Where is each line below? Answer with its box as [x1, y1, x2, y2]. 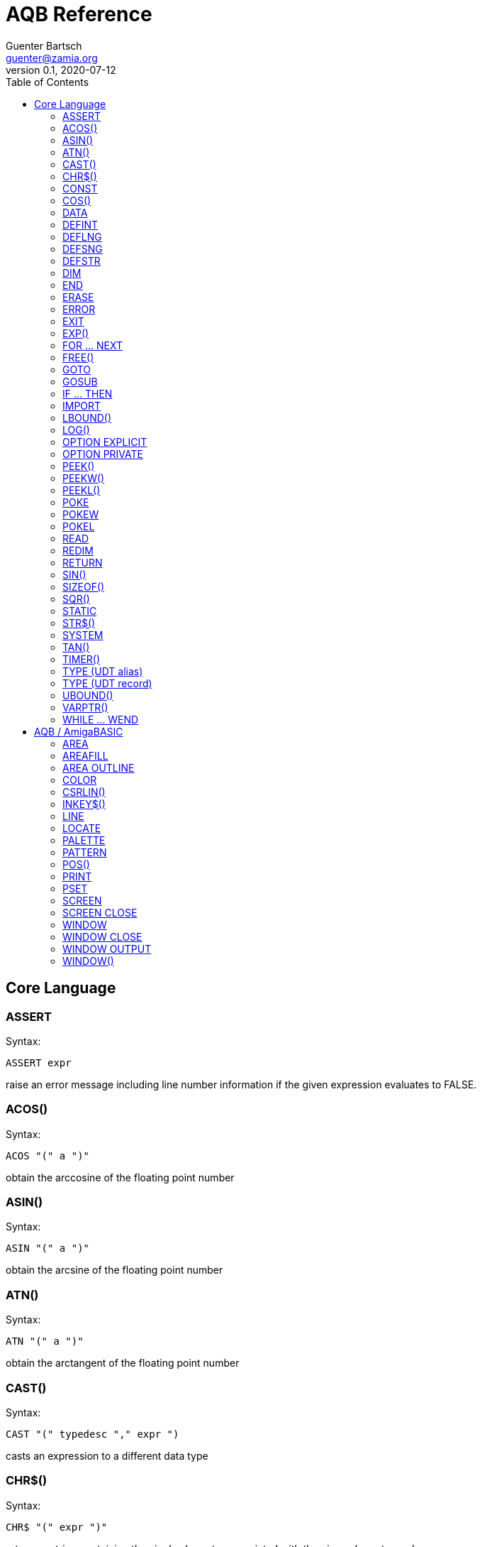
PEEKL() [62, 483, 101, 496]
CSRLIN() [62, 785, 106, 798]
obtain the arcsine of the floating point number [6, 1264, 223, 1277]
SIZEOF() [62, 580, 105, 593]
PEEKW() [62, 471, 105, 484]
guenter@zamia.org [6, 51, 98, 64]
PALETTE [62, 833, 106, 846]
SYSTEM [62, 628, 103, 641]
